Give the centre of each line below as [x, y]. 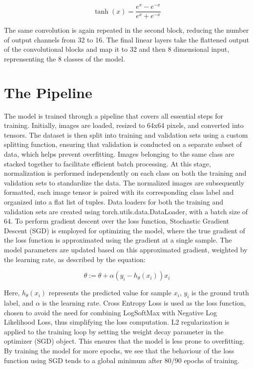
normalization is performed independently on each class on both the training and [125, 173]
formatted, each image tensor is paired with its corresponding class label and [119, 192]
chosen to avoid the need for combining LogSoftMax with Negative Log [111, 312]
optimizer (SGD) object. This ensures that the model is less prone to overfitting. [124, 341]
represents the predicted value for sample [110, 293]
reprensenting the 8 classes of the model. [65, 58]
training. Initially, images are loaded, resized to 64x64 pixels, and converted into [124, 125]
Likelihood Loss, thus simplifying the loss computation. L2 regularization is [117, 322]
